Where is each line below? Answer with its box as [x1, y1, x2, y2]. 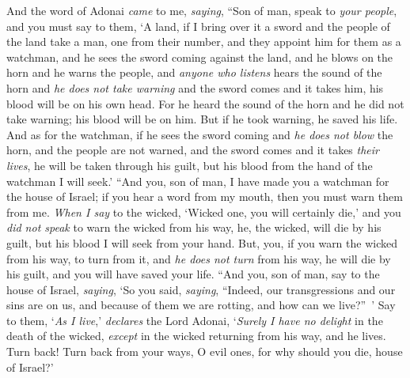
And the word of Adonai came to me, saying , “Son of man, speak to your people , [6, 2, 397, 18]
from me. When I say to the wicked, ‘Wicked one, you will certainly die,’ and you [6, 203, 401, 220]
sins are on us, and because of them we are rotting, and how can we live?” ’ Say [6, 297, 396, 313]
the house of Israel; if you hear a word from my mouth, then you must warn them [6, 188, 403, 205]
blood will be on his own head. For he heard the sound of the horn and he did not [6, 95, 404, 112]
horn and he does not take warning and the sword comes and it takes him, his [6, 79, 384, 96]
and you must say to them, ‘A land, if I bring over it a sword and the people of [6, 17, 390, 34]
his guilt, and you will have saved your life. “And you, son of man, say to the [6, 266, 380, 282]
